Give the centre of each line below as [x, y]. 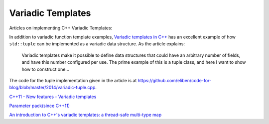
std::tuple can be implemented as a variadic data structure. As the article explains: [97, 44]
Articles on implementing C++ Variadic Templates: [61, 28]
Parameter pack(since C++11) [39, 106]
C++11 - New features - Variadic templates [53, 97]
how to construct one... [46, 69]
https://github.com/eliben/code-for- [175, 80]
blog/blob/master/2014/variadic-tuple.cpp [52, 88]
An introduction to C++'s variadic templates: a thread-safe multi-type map [85, 115]
